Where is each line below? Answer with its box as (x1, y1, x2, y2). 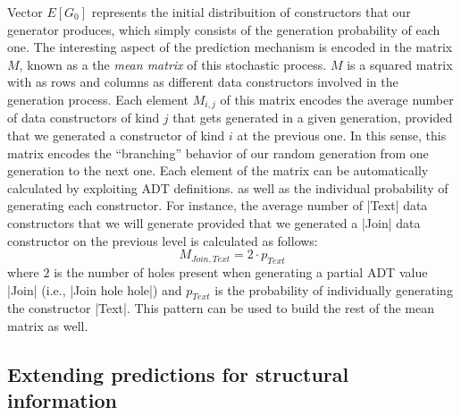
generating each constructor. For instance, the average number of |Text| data (7, 196, 428, 215)
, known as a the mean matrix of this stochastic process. (19, 55, 327, 73)
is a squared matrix (347, 55, 453, 73)
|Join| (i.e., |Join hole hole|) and (7, 280, 182, 299)
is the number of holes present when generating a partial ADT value (54, 262, 428, 281)
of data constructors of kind (7, 108, 160, 127)
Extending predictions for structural (7, 360, 349, 387)
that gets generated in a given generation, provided (172, 108, 453, 127)
